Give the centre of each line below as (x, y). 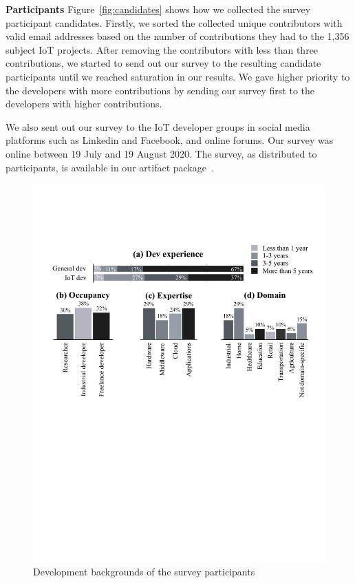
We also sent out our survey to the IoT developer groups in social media (158, 126)
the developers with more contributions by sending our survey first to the (160, 90)
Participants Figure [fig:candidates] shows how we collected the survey (158, 9)
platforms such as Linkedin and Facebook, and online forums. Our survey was (170, 140)
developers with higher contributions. (84, 104)
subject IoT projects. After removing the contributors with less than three (162, 49)
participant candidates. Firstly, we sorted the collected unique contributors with (174, 22)
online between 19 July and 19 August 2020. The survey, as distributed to (161, 153)
